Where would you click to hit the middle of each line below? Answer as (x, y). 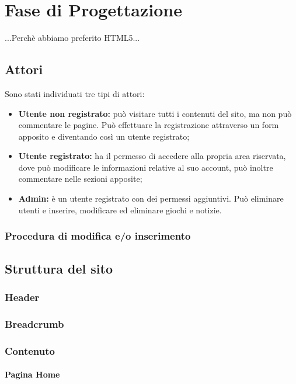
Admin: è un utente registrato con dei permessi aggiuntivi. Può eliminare (151, 198)
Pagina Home (32, 374)
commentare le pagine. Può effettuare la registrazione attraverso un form (149, 125)
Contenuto (30, 350)
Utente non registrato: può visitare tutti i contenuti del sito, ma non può (155, 113)
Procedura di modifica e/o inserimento (98, 236)
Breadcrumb (34, 324)
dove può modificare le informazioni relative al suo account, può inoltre (146, 167)
